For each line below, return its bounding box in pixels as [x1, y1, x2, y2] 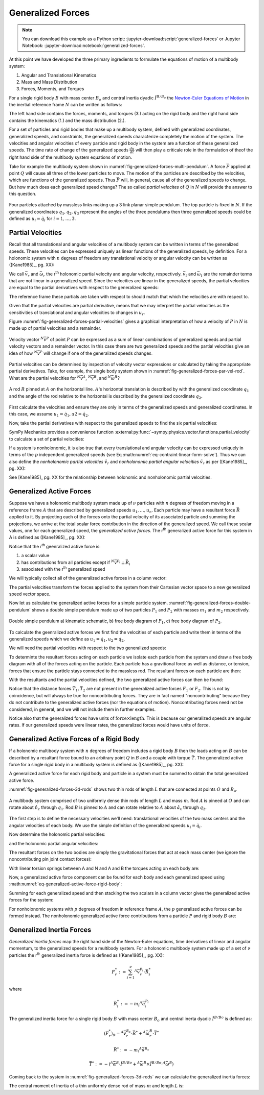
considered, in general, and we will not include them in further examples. [9, 706, 156, 712]
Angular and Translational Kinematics [21, 72, 96, 78]
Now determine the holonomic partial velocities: [9, 831, 106, 837]
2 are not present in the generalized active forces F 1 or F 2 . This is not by [83, 686, 230, 693]
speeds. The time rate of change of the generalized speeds [9, 147, 129, 153]
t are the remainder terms [200, 271, 252, 278]
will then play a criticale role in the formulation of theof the [135, 147, 253, 153]
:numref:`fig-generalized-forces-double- [169, 600, 251, 606]
